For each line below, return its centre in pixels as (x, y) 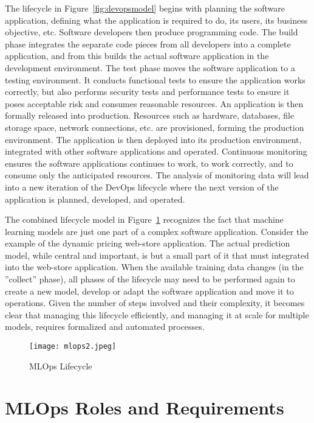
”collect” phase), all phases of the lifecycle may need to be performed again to (150, 279)
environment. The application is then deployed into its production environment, (153, 139)
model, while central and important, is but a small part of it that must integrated (157, 255)
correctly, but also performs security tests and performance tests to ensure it (147, 92)
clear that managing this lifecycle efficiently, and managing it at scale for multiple (157, 314)
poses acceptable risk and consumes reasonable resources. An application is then (154, 103)
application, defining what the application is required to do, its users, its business (156, 20)
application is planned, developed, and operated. (95, 199)
